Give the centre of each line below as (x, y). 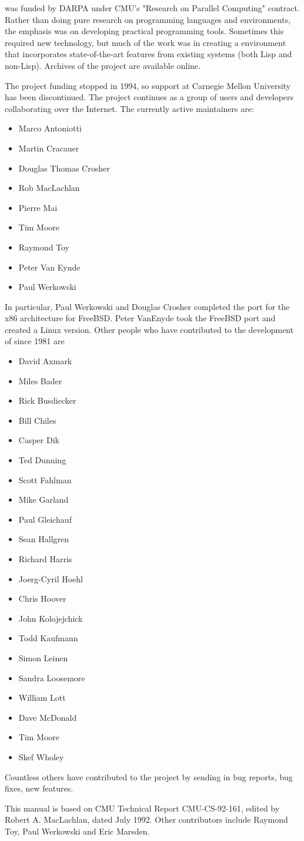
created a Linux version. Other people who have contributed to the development (149, 329)
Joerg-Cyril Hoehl (51, 578)
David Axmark (45, 361)
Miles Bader (40, 380)
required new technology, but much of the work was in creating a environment (146, 42)
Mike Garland (44, 499)
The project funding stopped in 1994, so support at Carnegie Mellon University (148, 85)
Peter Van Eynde (49, 267)
